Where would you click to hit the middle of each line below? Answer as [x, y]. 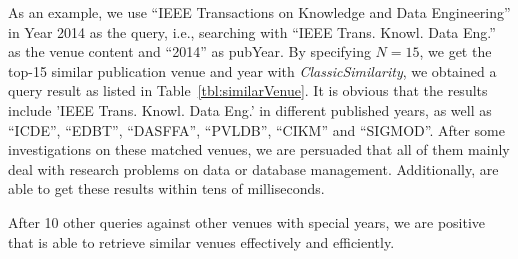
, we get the [455, 51]
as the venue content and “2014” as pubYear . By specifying [189, 51]
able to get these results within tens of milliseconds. [166, 188]
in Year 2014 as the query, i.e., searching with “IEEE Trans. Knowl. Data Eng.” [252, 31]
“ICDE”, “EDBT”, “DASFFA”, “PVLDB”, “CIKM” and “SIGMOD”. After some [256, 129]
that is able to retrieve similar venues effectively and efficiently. [201, 241]
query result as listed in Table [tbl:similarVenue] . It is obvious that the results [248, 90]
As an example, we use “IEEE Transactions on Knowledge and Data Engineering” [259, 12]
